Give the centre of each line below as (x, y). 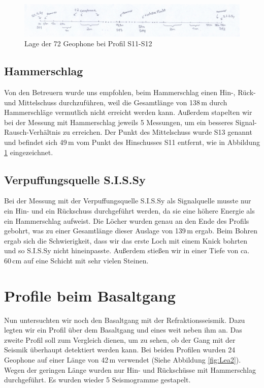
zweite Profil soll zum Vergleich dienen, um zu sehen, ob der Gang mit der (120, 339)
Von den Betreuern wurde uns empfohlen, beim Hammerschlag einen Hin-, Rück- (130, 92)
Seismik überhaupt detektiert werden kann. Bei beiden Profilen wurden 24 (120, 350)
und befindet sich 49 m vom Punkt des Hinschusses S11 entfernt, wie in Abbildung (132, 142)
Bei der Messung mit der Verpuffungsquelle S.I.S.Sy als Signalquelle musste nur (128, 201)
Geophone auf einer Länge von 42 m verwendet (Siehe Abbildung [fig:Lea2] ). (123, 359)
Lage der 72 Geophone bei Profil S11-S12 (88, 43)
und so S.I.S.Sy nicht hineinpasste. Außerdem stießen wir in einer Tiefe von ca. (127, 250)
